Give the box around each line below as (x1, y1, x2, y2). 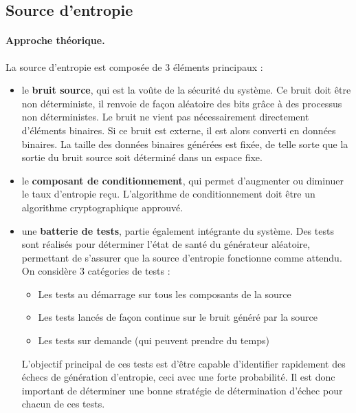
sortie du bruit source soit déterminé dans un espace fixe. (21, 150, 263, 165)
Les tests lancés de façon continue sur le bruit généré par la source (38, 310, 318, 324)
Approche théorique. (5, 33, 105, 47)
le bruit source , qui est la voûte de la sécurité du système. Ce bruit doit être (21, 83, 351, 97)
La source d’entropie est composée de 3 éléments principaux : (5, 59, 263, 74)
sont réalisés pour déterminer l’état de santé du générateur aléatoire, (21, 237, 311, 251)
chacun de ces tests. (21, 396, 105, 411)
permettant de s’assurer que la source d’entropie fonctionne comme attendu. (21, 250, 342, 264)
